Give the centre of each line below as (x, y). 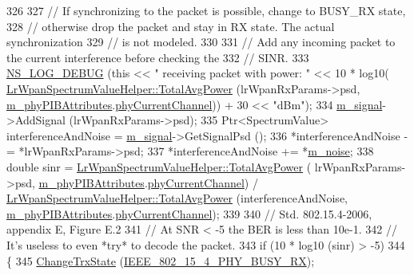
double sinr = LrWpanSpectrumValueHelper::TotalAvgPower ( (159, 166)
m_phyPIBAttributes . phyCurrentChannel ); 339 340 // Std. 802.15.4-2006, (189, 213)
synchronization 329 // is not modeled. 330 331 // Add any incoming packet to (201, 42)
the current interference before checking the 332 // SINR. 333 (158, 57)
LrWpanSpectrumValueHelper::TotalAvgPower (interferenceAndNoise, (177, 198)
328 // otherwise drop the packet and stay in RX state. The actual (171, 26)
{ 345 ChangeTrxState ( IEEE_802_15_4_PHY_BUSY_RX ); (161, 260)
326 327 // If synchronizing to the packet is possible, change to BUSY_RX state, (206, 10)
